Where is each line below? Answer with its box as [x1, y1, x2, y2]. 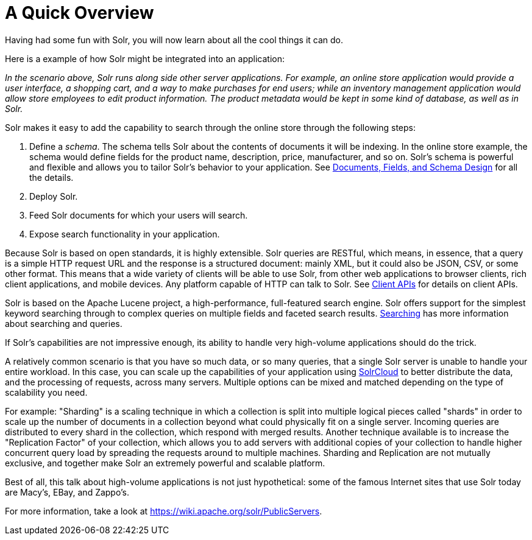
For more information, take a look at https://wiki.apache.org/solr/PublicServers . [5, 505, 322, 516]
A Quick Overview [5, 2, 154, 23]
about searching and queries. [5, 318, 122, 329]
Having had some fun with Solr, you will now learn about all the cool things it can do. [5, 34, 344, 45]
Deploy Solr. [29, 191, 78, 202]
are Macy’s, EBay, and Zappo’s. [5, 486, 129, 497]
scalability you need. [5, 387, 88, 398]
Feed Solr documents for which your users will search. [29, 209, 248, 220]
